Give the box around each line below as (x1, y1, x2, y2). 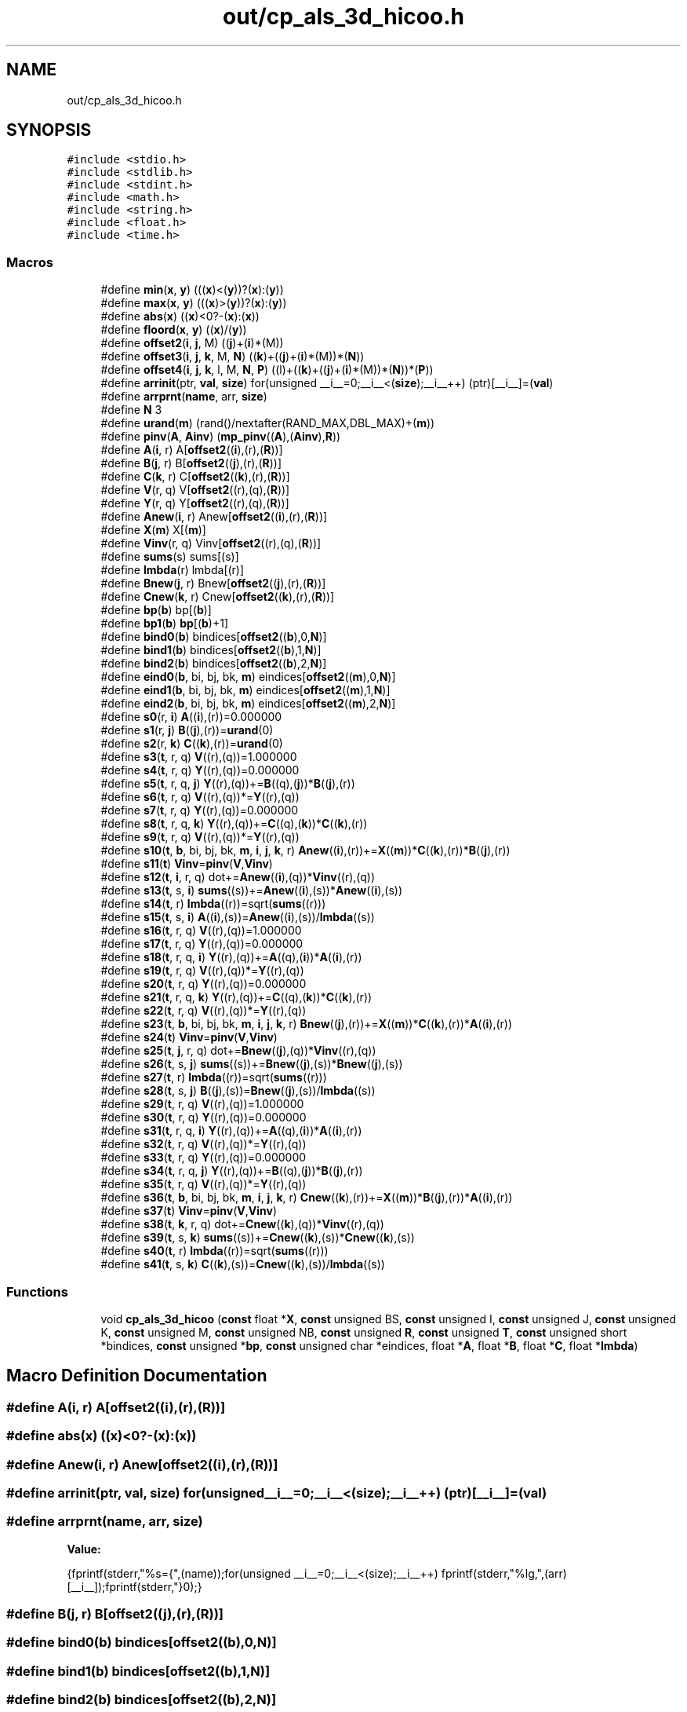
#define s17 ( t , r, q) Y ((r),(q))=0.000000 (100, 937, 304, 951)
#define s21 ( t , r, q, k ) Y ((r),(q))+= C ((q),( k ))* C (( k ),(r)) (100, 990, 373, 1004)
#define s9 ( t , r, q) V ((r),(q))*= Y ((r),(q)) (100, 830, 300, 844)
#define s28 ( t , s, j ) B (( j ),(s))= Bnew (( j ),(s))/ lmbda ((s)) (100, 1084, 376, 1098)
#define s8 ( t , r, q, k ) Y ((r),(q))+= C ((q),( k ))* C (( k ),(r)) (100, 817, 368, 831)
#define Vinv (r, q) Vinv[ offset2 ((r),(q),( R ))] (100, 536, 322, 551)
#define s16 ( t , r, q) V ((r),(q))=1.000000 (100, 924, 302, 938)
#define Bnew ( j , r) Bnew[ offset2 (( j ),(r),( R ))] (100, 576, 326, 591)
